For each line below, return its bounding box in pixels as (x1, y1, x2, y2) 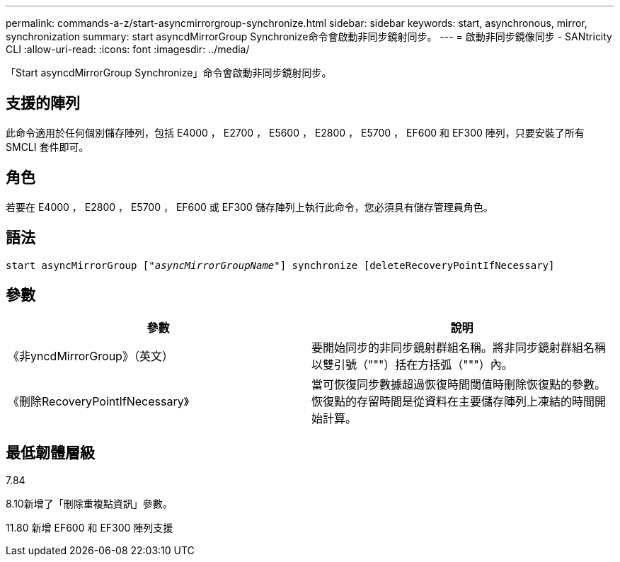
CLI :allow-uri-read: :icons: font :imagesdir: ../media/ (6, 43, 250, 55)
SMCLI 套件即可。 (6, 140, 89, 153)
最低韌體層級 (6, 443, 95, 461)
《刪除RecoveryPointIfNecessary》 (8, 394, 189, 409)
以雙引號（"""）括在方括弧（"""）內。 (311, 357, 513, 372)
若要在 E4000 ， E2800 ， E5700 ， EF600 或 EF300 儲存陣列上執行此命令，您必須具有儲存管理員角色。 (6, 200, 493, 213)
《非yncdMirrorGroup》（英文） (8, 349, 173, 364)
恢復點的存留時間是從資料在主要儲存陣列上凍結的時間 (311, 394, 595, 409)
